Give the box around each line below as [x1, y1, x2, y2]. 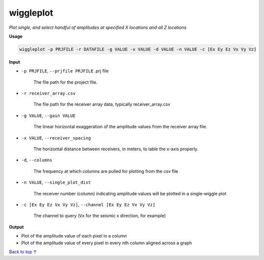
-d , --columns [21, 157, 52, 163]
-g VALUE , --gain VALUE [21, 113, 76, 118]
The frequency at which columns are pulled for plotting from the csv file [33, 168, 178, 174]
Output [9, 224, 24, 230]
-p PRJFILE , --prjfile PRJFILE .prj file [21, 68, 109, 74]
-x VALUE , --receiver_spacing [21, 135, 91, 141]
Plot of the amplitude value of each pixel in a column [21, 233, 127, 239]
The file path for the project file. [33, 79, 98, 85]
